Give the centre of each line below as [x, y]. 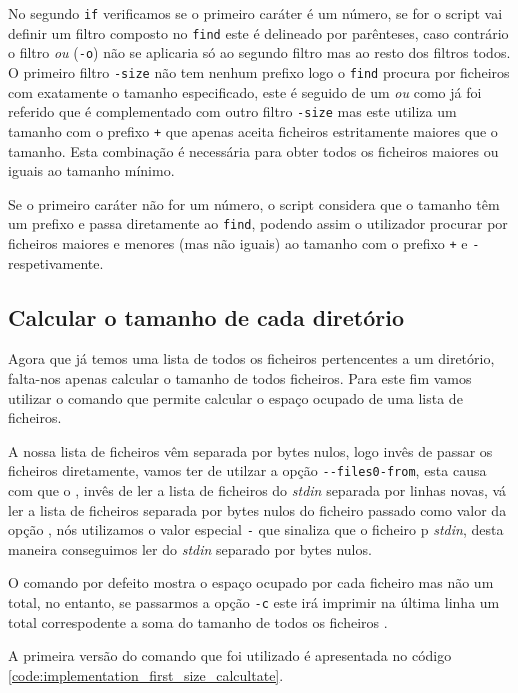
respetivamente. [56, 262]
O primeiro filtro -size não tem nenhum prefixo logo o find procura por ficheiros [259, 71]
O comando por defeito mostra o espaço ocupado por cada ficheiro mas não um [251, 582]
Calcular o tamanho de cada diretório [206, 316]
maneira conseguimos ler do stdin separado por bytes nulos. [190, 548]
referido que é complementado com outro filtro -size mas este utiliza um [232, 111]
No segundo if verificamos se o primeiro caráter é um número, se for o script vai [255, 13]
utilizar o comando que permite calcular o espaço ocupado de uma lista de [235, 397]
